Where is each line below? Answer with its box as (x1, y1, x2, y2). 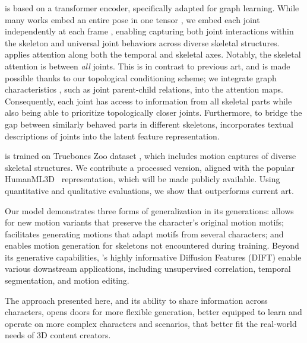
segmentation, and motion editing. (5, 274, 129, 287)
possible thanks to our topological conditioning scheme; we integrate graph (5, 71, 277, 84)
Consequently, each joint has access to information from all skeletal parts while (5, 94, 292, 107)
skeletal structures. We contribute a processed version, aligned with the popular (5, 161, 295, 173)
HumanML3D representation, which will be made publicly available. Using (5, 173, 280, 185)
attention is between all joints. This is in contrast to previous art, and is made (5, 59, 290, 72)
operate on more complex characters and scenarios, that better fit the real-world (5, 317, 297, 329)
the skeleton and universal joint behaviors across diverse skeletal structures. (5, 36, 280, 49)
